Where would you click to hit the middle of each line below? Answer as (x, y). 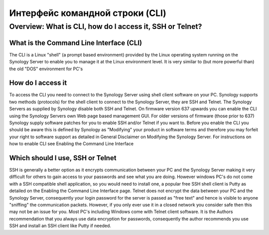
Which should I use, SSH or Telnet (63, 158)
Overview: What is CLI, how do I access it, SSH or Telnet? (106, 26)
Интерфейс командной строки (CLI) (88, 13)
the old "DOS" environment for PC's (46, 69)
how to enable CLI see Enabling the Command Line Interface (71, 144)
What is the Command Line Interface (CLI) (75, 43)
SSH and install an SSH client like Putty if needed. (60, 226)
